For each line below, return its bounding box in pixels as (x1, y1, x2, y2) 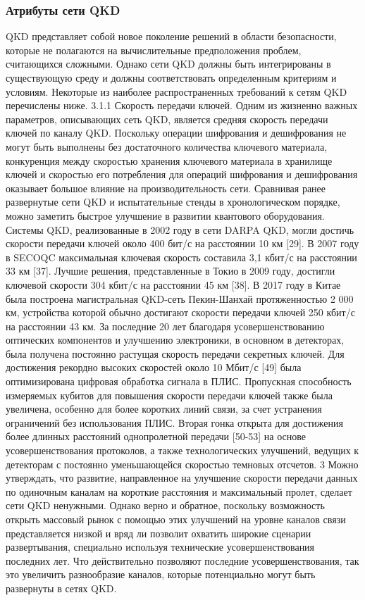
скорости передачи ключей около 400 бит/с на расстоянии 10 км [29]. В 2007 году (6, 236, 359, 251)
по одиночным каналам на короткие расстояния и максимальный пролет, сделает (6, 484, 352, 499)
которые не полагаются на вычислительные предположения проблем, (6, 42, 302, 57)
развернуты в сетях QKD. (6, 580, 117, 595)
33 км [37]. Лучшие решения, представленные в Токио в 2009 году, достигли (6, 263, 335, 278)
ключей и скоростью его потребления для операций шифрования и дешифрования (6, 167, 358, 182)
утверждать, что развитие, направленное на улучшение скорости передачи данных (6, 470, 358, 485)
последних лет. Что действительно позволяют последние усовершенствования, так (6, 553, 359, 568)
